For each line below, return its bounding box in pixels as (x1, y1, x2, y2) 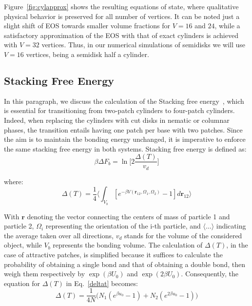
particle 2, (4, 221, 34, 231)
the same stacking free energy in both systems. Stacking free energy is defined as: (4, 143, 247, 153)
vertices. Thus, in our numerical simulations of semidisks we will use (41, 39, 245, 50)
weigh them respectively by (4, 268, 85, 279)
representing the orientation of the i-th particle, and (45, 221, 201, 231)
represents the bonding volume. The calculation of (53, 240, 203, 250)
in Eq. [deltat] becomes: (66, 278, 138, 288)
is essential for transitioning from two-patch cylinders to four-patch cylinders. (4, 105, 235, 115)
